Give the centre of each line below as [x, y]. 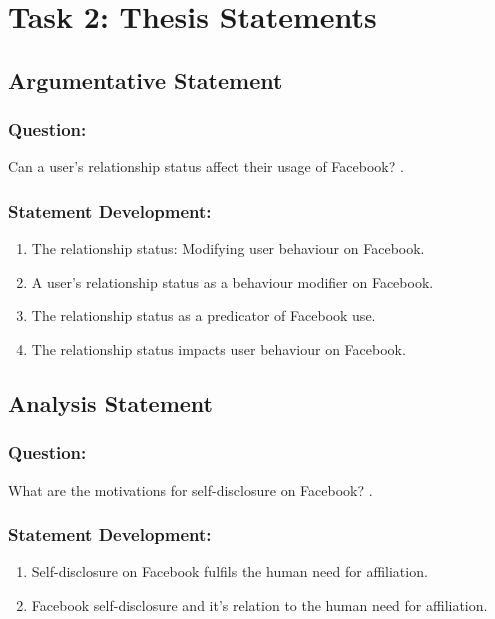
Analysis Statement [110, 402]
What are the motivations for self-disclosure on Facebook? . [190, 489]
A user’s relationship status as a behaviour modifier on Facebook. [232, 281]
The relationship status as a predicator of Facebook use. [203, 315]
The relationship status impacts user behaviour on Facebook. [218, 348]
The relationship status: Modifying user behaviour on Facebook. [228, 248]
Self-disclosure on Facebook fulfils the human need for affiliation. [229, 571]
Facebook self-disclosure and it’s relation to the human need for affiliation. [259, 604]
